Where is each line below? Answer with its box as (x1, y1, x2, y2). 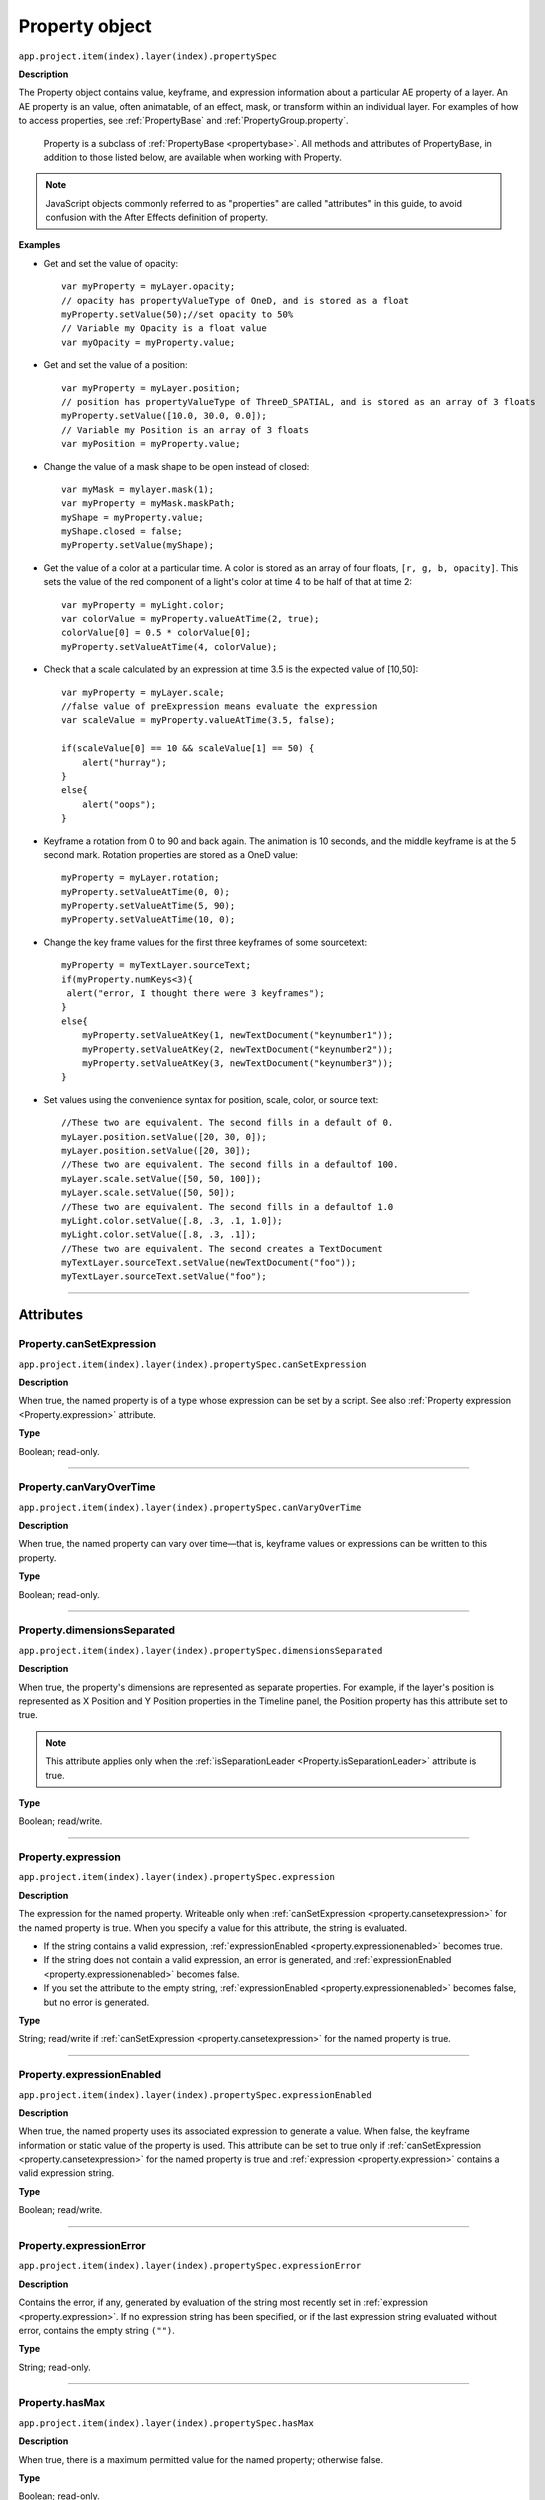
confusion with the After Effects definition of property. (45, 211, 269, 224)
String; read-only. (18, 2361, 92, 2373)
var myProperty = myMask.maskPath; (61, 498, 236, 509)
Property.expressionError (18, 2239, 146, 2252)
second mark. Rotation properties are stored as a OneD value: (43, 848, 299, 860)
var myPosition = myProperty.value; (61, 438, 241, 450)
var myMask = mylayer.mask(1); (61, 483, 215, 495)
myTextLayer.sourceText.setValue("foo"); (61, 1271, 267, 1282)
